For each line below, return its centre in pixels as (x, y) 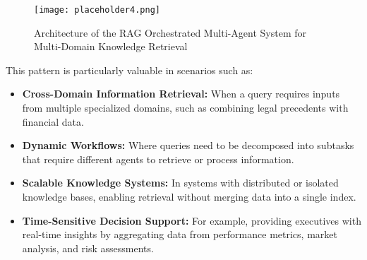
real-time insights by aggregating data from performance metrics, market (180, 234)
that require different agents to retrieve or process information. (158, 159)
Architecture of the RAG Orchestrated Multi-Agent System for (170, 32)
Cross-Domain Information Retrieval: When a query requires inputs (181, 94)
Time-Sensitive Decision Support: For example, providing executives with (192, 220)
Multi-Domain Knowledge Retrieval (111, 46)
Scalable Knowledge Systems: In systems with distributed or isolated (180, 183)
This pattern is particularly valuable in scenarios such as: (130, 70)
